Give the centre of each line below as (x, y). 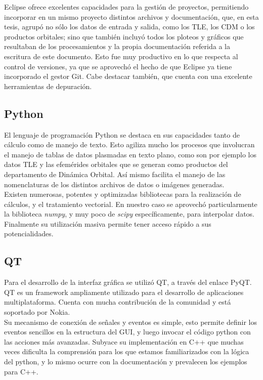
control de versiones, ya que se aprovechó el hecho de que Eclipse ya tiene (118, 66)
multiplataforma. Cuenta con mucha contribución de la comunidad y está (118, 302)
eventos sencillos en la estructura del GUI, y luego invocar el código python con (127, 332)
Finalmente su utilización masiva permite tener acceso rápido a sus (108, 223)
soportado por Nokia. (37, 312)
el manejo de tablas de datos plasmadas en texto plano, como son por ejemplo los (130, 154)
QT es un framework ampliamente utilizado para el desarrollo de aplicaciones (124, 292)
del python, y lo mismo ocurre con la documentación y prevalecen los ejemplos (126, 362)
